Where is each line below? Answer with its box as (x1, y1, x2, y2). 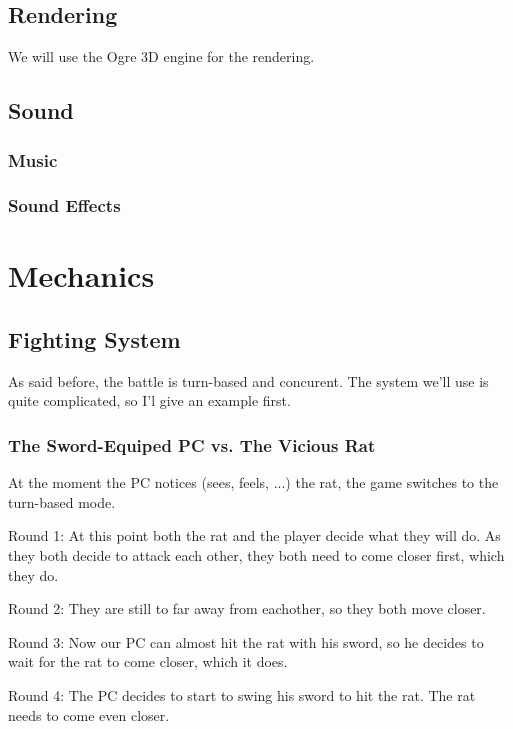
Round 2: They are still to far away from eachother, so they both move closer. (8, 598, 486, 619)
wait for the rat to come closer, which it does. (8, 651, 288, 672)
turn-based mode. (8, 491, 116, 512)
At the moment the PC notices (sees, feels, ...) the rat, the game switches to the (8, 472, 499, 493)
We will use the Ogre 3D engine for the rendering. (8, 46, 315, 67)
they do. (8, 564, 59, 585)
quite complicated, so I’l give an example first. (8, 390, 291, 411)
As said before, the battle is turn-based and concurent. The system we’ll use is (8, 370, 489, 391)
